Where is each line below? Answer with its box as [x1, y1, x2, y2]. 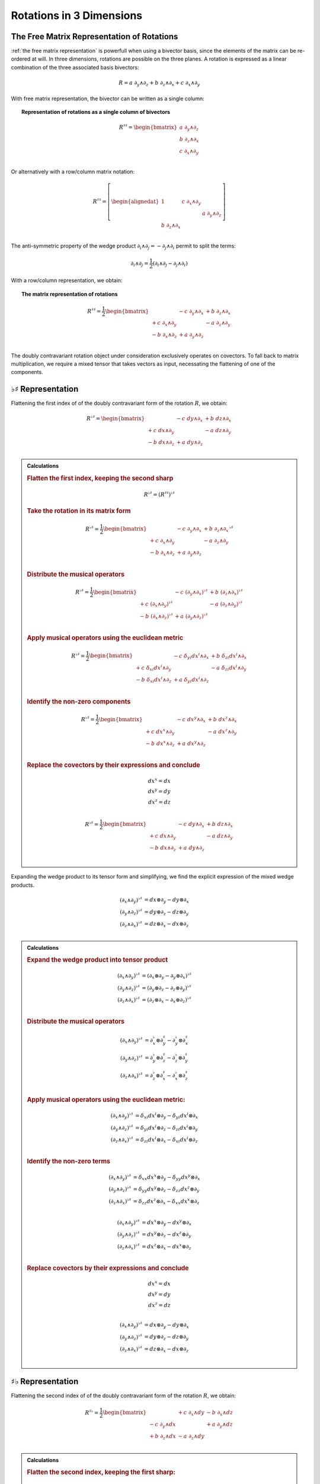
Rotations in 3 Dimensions [11, 9, 143, 22]
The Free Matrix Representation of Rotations [11, 31, 178, 42]
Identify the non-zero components [27, 697, 131, 706]
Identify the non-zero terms [27, 1158, 111, 1166]
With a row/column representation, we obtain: [11, 277, 123, 284]
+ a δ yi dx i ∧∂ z [173, 676, 210, 684]
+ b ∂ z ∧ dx [149, 1432, 177, 1441]
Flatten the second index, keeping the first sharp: [27, 1468, 176, 1476]
